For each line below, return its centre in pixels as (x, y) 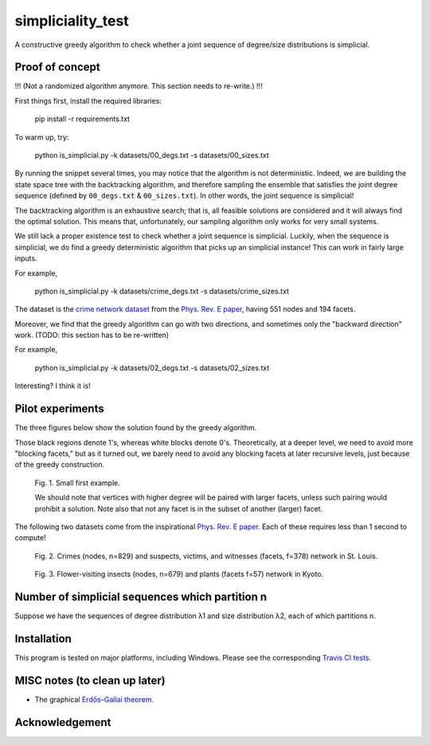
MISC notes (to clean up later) (90, 680)
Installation (43, 639)
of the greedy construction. (60, 465)
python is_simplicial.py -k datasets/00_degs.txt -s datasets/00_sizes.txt (152, 155)
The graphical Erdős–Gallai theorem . (94, 699)
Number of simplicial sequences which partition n (141, 596)
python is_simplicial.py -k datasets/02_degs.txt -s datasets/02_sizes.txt (152, 367)
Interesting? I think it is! (53, 386)
